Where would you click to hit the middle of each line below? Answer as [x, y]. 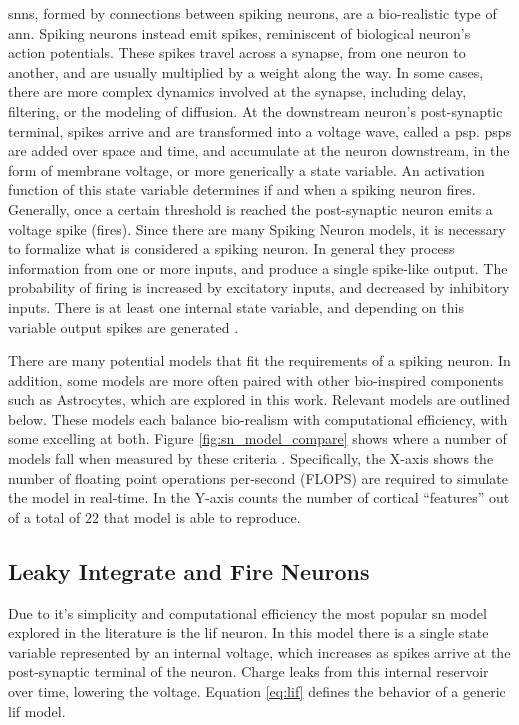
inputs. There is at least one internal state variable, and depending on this [236, 306]
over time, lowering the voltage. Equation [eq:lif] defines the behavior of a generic [257, 691]
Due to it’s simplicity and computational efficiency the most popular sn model [247, 612]
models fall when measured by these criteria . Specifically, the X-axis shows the [251, 458]
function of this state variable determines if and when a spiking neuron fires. [242, 189]
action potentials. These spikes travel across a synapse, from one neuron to [237, 52]
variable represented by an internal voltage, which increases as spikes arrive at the [259, 651]
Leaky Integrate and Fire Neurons [189, 570]
